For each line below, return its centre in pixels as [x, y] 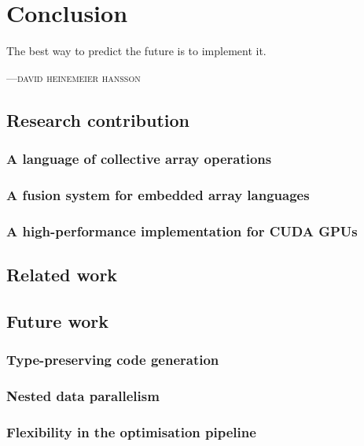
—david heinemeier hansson [74, 77]
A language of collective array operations [139, 159]
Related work [62, 275]
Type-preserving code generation [113, 360]
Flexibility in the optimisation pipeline [131, 431]
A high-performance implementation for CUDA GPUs [182, 230]
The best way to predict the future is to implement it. [136, 51]
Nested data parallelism [83, 395]
